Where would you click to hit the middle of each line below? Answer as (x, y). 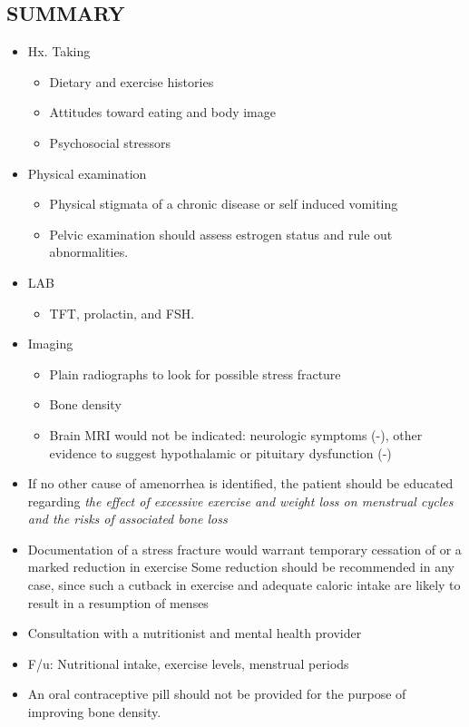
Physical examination (87, 173)
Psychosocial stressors (110, 142)
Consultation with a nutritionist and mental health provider (195, 633)
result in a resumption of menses (118, 602)
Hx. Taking (59, 51)
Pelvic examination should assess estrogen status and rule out (221, 234)
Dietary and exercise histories (132, 81)
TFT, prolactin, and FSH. (122, 313)
